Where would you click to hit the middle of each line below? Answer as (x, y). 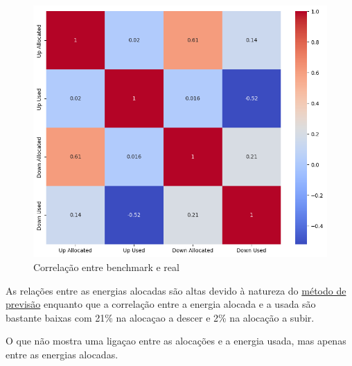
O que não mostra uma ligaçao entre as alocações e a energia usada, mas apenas (176, 341)
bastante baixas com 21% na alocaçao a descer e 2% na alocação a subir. (160, 317)
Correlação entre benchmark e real (106, 267)
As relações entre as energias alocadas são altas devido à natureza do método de (176, 290)
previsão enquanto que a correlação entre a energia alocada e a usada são (161, 304)
